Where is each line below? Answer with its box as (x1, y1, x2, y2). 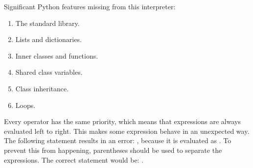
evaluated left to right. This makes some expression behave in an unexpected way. (4, 126, 250, 136)
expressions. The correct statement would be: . (4, 154, 144, 165)
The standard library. (15, 18, 80, 28)
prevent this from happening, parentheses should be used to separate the (4, 145, 222, 155)
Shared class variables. (15, 67, 83, 77)
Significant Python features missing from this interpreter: (4, 1, 176, 11)
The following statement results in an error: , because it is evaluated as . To (4, 135, 231, 146)
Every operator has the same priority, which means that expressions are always (4, 116, 241, 126)
